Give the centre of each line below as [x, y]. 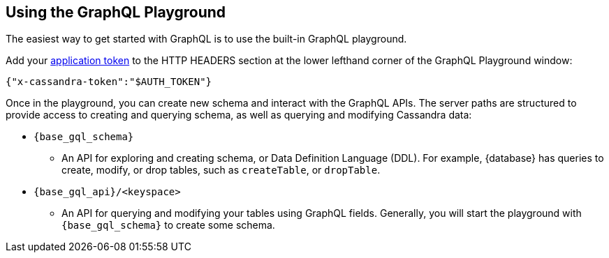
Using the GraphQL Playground [116, 12]
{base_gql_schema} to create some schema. [168, 225]
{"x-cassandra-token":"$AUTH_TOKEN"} [109, 82]
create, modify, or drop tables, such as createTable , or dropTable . [221, 170]
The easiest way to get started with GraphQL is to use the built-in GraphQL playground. [206, 39]
